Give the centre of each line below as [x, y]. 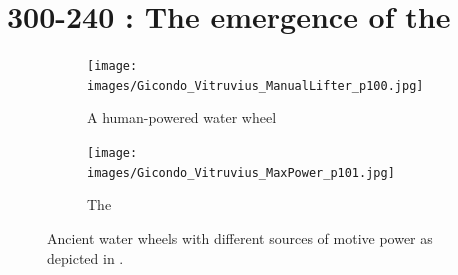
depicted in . [85, 257]
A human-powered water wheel [182, 117]
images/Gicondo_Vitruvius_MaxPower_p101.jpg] [241, 172]
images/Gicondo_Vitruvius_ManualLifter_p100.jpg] [255, 85]
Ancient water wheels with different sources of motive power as [240, 237]
